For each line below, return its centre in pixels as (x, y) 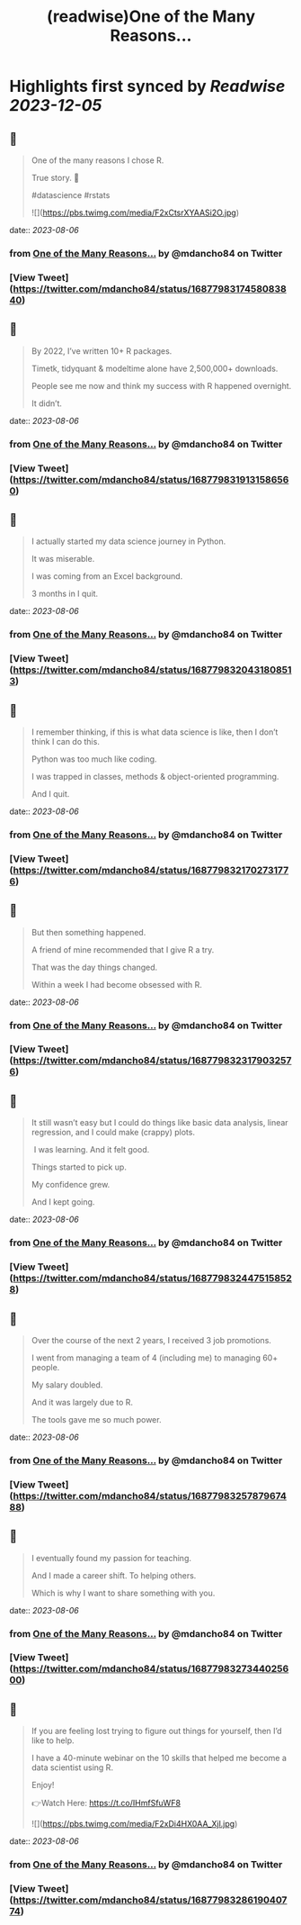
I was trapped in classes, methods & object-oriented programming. (155, 776)
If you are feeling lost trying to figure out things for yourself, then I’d (156, 1731)
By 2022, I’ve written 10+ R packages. (102, 351)
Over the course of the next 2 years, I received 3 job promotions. (151, 1340)
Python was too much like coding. (94, 759)
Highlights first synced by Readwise (147, 86)
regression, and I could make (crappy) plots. (113, 1133)
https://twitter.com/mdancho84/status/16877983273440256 (151, 1669)
